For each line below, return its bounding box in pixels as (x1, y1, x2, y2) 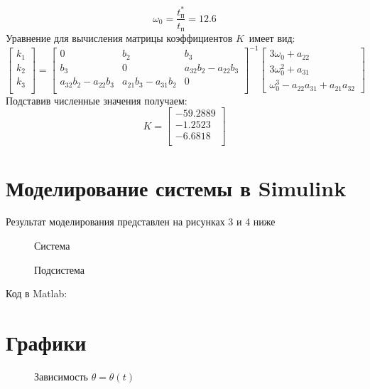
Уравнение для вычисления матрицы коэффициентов (6, 31, 233, 46)
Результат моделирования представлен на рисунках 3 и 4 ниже (6, 214, 276, 229)
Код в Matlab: (6, 286, 67, 301)
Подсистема (34, 262, 85, 277)
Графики (6, 328, 87, 357)
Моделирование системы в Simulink (6, 173, 347, 202)
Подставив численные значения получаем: (6, 92, 187, 107)
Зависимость (34, 368, 88, 383)
